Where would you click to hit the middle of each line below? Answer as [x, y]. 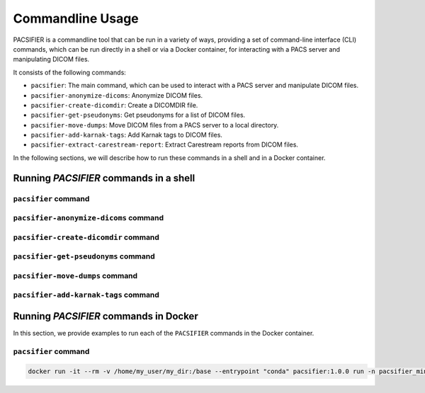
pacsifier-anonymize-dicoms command [89, 218]
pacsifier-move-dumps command [75, 275]
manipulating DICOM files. [51, 59]
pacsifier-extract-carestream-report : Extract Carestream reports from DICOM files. [165, 144]
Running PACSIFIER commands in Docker [106, 316]
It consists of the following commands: [70, 72]
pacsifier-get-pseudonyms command [84, 256]
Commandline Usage [76, 18]
